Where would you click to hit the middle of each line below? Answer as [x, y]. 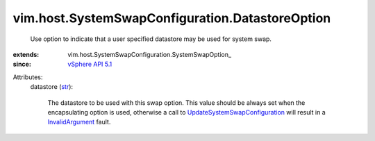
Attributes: [28, 77]
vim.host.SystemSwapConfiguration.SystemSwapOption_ [150, 54]
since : [22, 64]
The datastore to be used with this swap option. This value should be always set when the [176, 102]
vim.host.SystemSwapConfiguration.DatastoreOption [172, 18]
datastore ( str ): [51, 87]
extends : [26, 54]
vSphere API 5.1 [90, 64]
